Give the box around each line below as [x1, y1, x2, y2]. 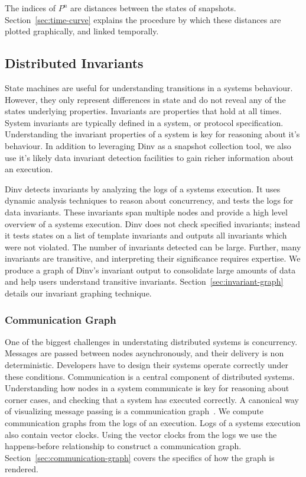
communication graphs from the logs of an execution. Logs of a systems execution [5, 417, 301, 429]
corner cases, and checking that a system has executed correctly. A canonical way [5, 393, 299, 405]
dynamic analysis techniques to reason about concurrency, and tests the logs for [5, 194, 294, 207]
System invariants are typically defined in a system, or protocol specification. [5, 116, 284, 128]
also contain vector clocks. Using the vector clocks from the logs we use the [5, 428, 277, 440]
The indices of [5, 2, 56, 14]
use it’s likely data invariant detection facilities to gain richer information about [5, 151, 294, 163]
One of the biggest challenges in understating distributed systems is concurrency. [5, 335, 298, 347]
